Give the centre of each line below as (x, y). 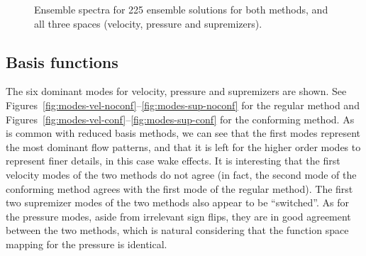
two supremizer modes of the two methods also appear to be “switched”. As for (177, 202)
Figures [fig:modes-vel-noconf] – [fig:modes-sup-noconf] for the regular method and (183, 105)
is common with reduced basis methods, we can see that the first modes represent (183, 133)
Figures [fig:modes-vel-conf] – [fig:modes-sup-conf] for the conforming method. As (180, 119)
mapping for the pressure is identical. (87, 244)
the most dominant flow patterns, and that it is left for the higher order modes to (183, 146)
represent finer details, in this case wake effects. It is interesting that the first (173, 161)
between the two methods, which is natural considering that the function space (177, 230)
